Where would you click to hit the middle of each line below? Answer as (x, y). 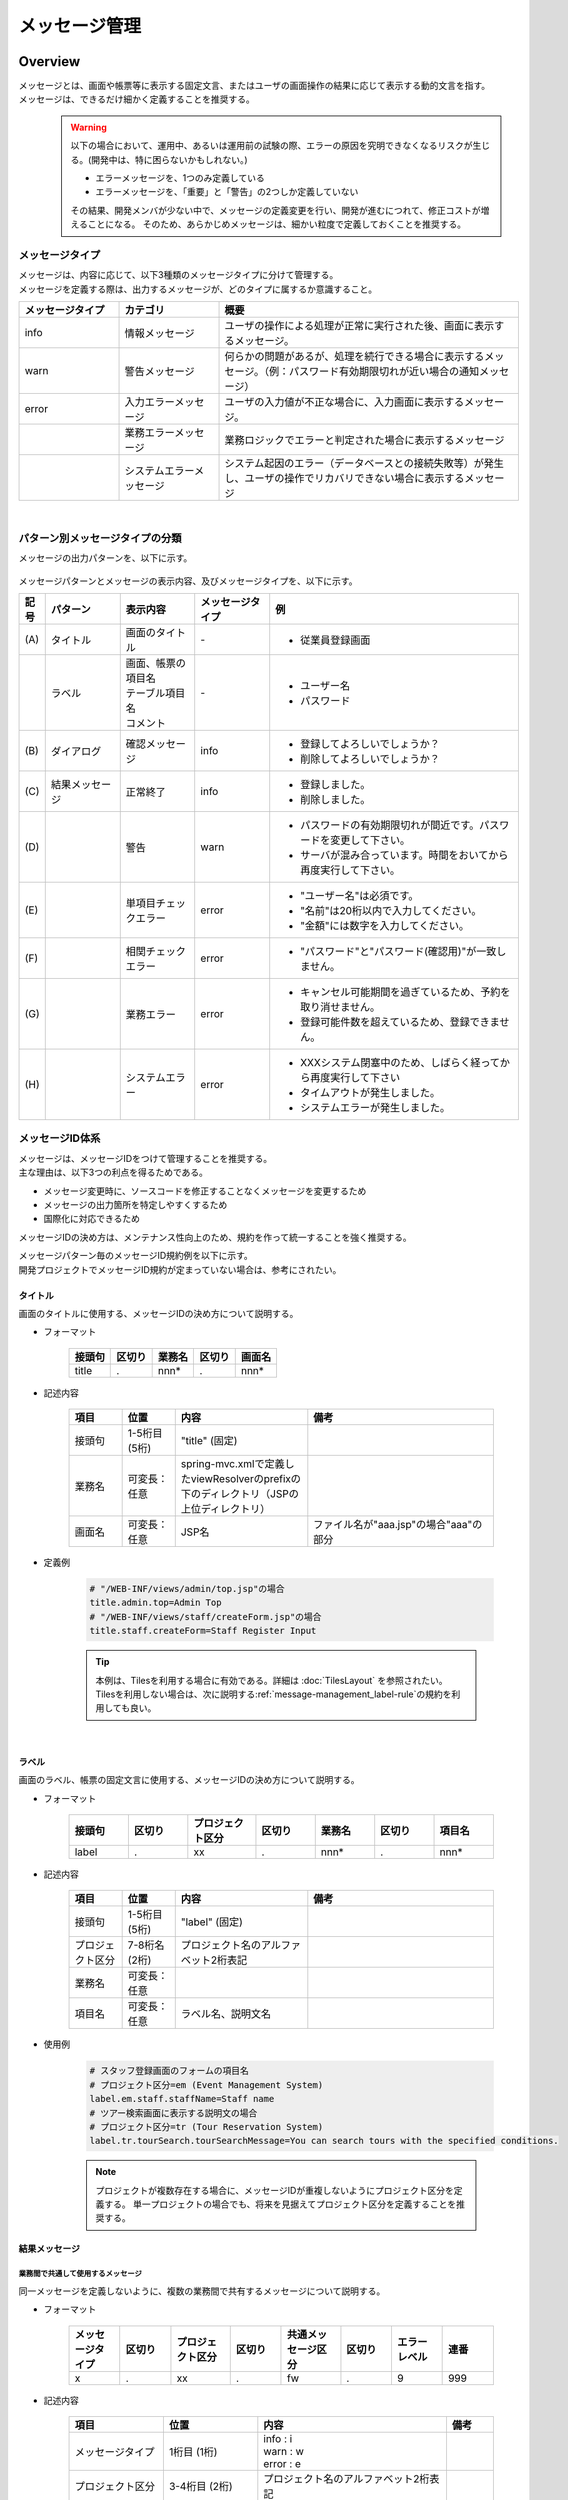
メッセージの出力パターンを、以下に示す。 (105, 558)
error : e (282, 2463)
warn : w (284, 2451)
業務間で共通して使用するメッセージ (80, 2274)
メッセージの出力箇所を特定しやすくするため (135, 1204)
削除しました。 (335, 800)
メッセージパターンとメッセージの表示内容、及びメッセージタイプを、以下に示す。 (188, 581)
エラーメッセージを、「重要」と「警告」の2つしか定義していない (227, 192)
